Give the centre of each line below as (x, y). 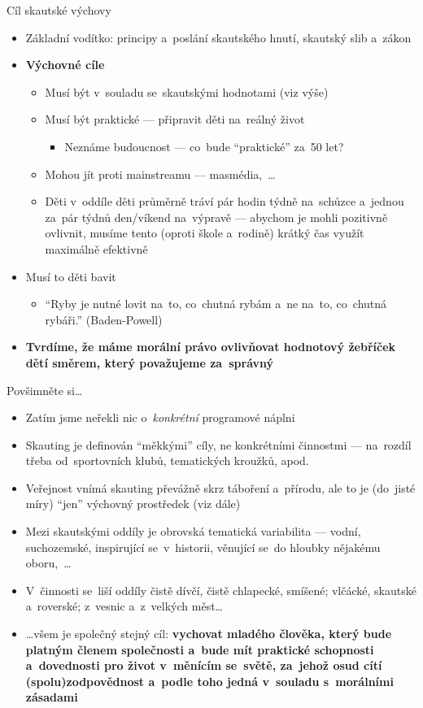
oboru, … (48, 563)
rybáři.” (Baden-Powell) (104, 319)
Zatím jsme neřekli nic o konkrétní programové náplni (160, 417)
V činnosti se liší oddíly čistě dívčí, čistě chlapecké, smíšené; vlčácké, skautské (221, 590)
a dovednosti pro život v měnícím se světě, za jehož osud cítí (204, 665)
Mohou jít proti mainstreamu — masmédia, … (160, 174)
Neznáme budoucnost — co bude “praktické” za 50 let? (204, 146)
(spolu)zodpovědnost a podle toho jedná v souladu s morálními (209, 681)
